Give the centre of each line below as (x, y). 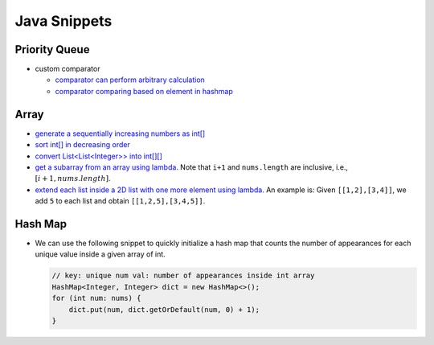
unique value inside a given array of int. (100, 254)
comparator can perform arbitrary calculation (130, 80)
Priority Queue (52, 49)
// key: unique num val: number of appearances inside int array (183, 276)
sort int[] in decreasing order (82, 145)
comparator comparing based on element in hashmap (144, 91)
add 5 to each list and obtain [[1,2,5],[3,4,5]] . (120, 201)
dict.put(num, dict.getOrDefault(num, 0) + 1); (164, 309)
